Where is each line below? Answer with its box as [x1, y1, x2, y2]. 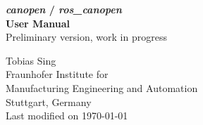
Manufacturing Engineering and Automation [6, 80, 198, 95]
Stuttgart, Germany [6, 94, 92, 109]
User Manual [6, 15, 70, 30]
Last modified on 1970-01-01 [6, 108, 128, 123]
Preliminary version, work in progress [6, 29, 167, 44]
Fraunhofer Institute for [6, 67, 109, 81]
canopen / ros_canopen [6, 2, 122, 16]
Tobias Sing [6, 53, 56, 67]
